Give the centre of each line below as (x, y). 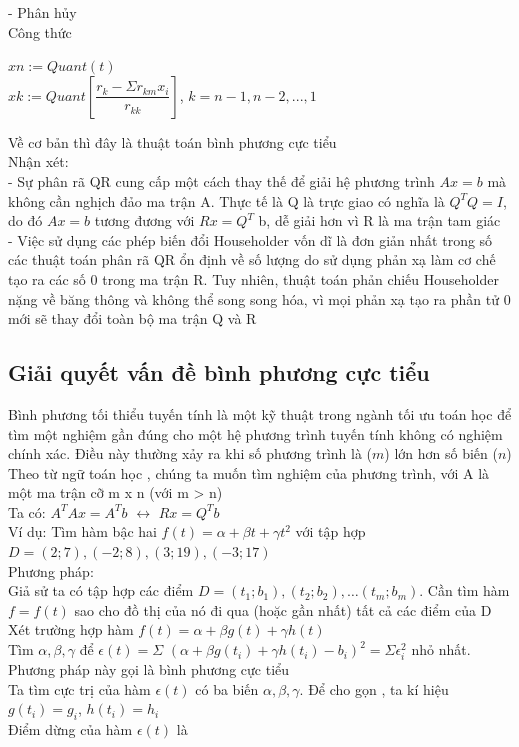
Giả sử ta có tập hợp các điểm (101, 590)
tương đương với (144, 220)
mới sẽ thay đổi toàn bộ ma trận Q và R (132, 318)
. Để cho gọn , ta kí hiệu (374, 688)
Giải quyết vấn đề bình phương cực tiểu (219, 372)
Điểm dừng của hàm (70, 729)
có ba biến (227, 688)
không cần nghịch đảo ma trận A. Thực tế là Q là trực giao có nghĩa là (226, 200)
